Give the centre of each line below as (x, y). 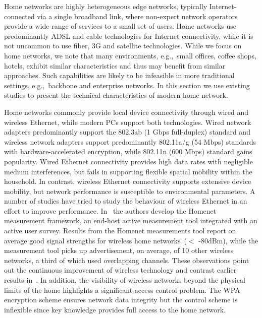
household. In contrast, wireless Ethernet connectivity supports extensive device (128, 181)
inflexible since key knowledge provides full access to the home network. (115, 309)
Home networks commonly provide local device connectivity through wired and (126, 112)
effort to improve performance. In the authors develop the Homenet (110, 210)
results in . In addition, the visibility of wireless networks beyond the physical (125, 280)
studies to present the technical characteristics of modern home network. (116, 95)
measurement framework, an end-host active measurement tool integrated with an (131, 220)
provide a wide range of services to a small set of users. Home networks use (120, 26)
